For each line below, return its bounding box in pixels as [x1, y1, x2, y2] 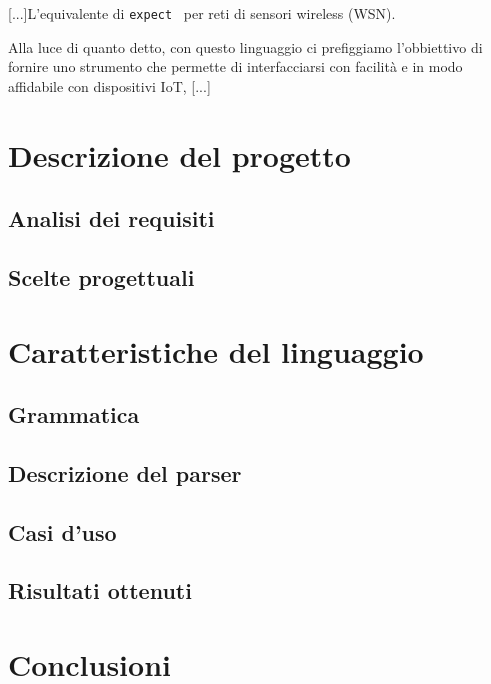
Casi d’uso [8, 516, 117, 547]
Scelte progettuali [8, 261, 195, 292]
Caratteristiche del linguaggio [8, 330, 424, 371]
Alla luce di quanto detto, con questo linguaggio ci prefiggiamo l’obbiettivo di [8, 36, 483, 57]
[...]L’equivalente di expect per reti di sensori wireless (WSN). [8, 3, 396, 23]
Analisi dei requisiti [8, 203, 215, 234]
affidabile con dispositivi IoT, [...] [8, 75, 211, 96]
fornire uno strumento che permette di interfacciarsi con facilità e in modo [8, 56, 463, 77]
